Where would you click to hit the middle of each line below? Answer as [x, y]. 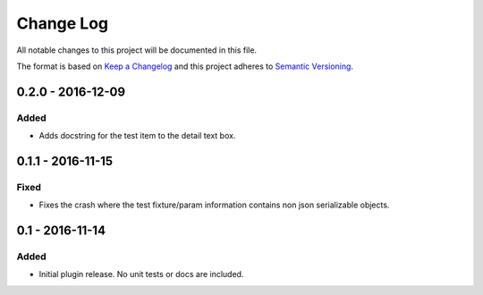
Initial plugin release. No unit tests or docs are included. [141, 274]
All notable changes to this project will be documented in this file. [137, 50]
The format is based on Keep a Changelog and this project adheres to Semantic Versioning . [185, 66]
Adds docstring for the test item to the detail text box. [137, 136]
